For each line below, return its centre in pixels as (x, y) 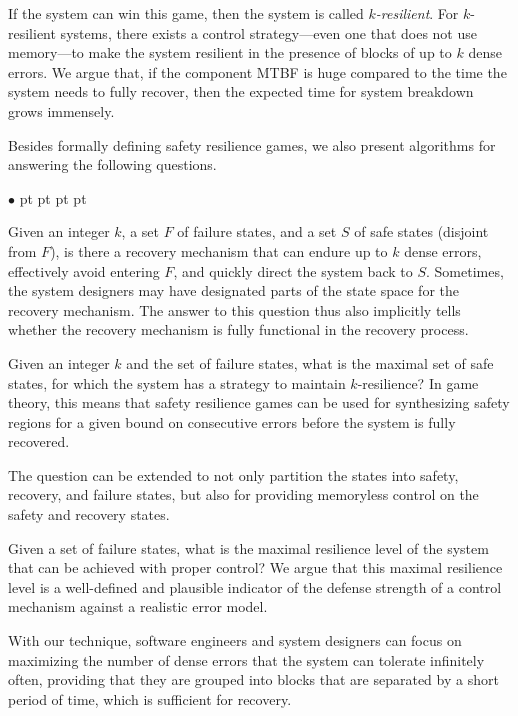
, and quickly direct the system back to (293, 270)
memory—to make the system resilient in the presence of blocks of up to (230, 52)
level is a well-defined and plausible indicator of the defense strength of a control (255, 586)
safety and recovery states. (89, 514)
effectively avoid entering (84, 270)
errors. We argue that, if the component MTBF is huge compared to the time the (257, 71)
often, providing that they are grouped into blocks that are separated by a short (253, 679)
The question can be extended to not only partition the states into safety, (233, 474)
